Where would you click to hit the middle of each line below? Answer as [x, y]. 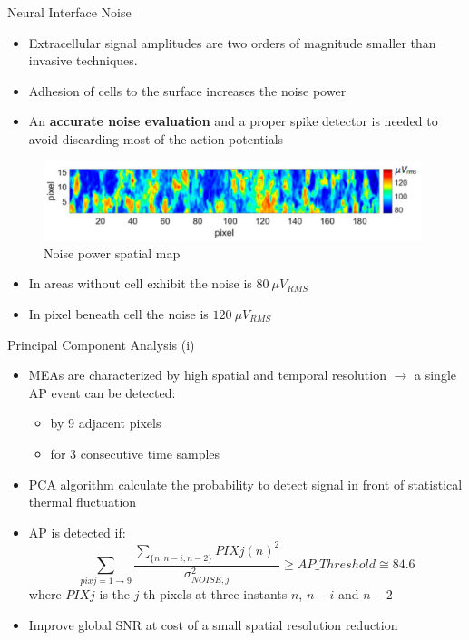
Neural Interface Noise [69, 12]
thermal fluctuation [83, 502]
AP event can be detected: [102, 392]
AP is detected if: [77, 532]
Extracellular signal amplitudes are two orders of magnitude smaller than [232, 42]
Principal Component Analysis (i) [101, 344]
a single [436, 375]
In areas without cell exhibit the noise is [140, 283]
